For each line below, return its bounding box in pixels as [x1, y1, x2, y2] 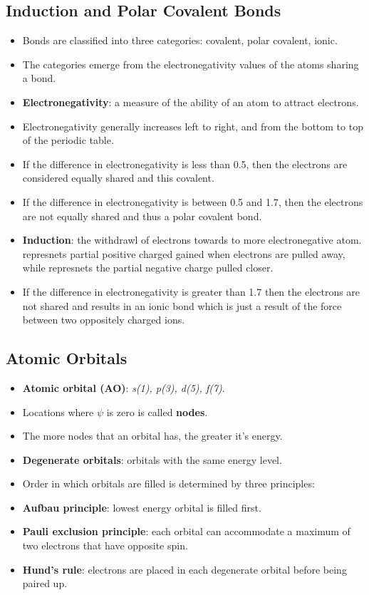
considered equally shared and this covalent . [22, 170, 214, 185]
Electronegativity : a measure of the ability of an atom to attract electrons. [22, 94, 359, 109]
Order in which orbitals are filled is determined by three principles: [22, 476, 315, 491]
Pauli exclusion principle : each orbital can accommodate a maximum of [22, 524, 350, 539]
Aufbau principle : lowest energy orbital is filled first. [22, 500, 261, 514]
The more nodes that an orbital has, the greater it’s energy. [22, 428, 283, 443]
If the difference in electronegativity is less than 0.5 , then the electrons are [22, 156, 348, 171]
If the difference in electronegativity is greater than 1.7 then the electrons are [22, 284, 360, 299]
